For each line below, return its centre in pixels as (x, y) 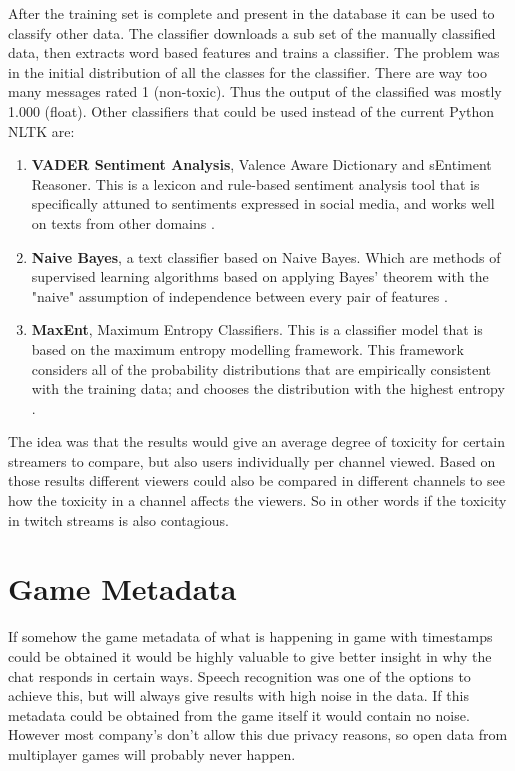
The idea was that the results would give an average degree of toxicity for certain (256, 441)
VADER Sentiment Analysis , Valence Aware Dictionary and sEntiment (261, 164)
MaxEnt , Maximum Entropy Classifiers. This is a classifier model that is (257, 329)
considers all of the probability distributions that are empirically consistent (261, 368)
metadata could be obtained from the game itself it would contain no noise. (239, 714)
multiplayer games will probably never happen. (152, 753)
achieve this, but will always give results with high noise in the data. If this (238, 695)
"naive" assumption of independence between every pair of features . (239, 295)
